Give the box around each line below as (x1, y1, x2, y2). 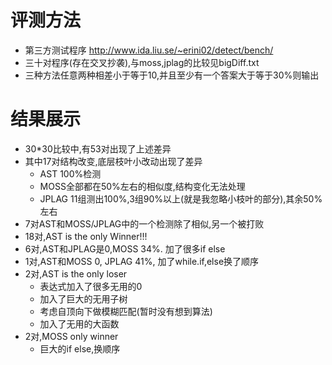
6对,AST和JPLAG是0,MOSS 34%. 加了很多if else (24, 242, 226, 255)
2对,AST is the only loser (24, 267, 128, 280)
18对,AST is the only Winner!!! (24, 230, 148, 242)
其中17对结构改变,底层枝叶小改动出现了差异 (24, 155, 203, 167)
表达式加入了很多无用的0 (39, 280, 143, 292)
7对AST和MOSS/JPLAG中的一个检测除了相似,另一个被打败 (24, 217, 265, 230)
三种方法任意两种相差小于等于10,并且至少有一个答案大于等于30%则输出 (24, 69, 320, 81)
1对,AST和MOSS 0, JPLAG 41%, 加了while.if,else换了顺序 (24, 255, 260, 267)
